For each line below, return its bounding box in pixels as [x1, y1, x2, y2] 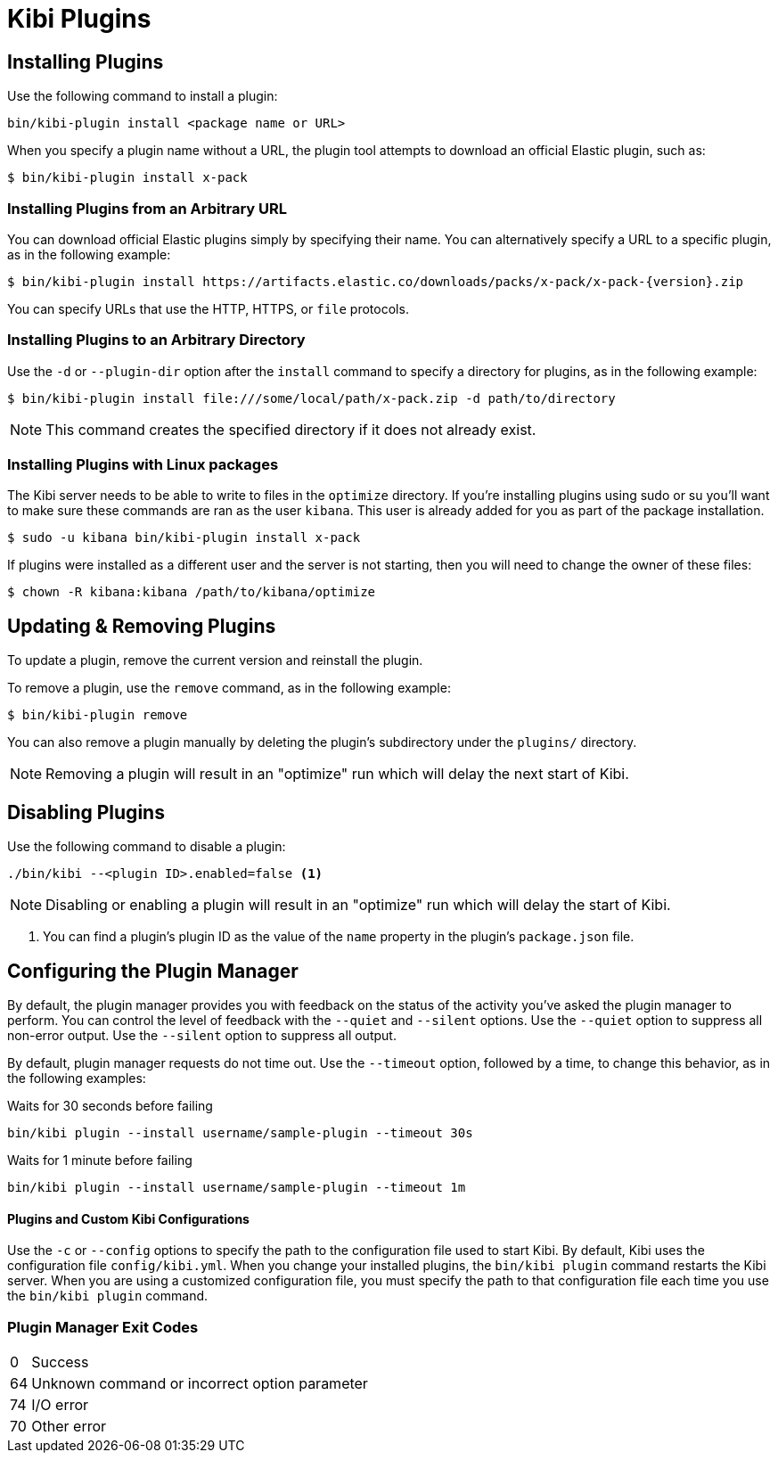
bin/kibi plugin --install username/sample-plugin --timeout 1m [7, 1179, 466, 1194]
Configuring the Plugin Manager [7, 959, 299, 982]
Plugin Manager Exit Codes [7, 1317, 199, 1336]
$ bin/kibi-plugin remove [7, 708, 188, 723]
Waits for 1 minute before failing [7, 1152, 192, 1168]
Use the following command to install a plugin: [7, 88, 278, 104]
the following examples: [7, 1070, 146, 1086]
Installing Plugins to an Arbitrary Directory [7, 331, 306, 349]
